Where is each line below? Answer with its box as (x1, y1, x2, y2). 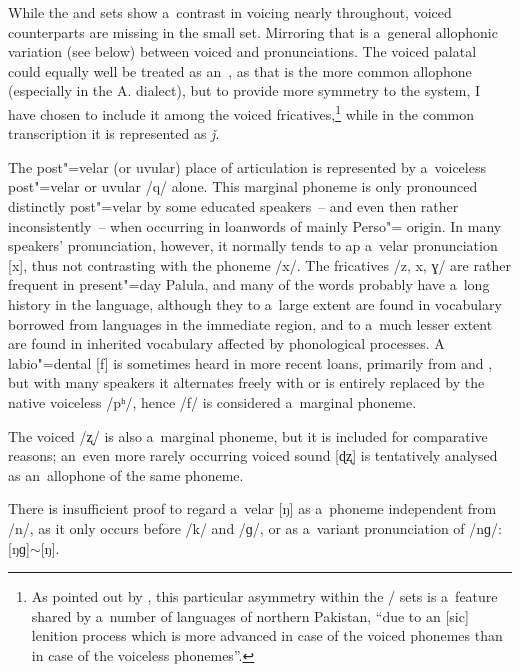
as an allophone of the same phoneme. (8, 464, 244, 485)
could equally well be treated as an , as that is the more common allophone (8, 60, 472, 81)
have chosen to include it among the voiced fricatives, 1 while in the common (8, 100, 475, 124)
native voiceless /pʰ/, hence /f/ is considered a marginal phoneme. (8, 391, 417, 412)
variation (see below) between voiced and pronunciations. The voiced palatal (8, 41, 477, 62)
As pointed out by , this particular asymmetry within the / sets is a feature (31, 586, 498, 607)
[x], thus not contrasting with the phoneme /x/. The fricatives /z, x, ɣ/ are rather (8, 254, 511, 275)
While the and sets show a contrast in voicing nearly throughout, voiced (8, 2, 452, 22)
